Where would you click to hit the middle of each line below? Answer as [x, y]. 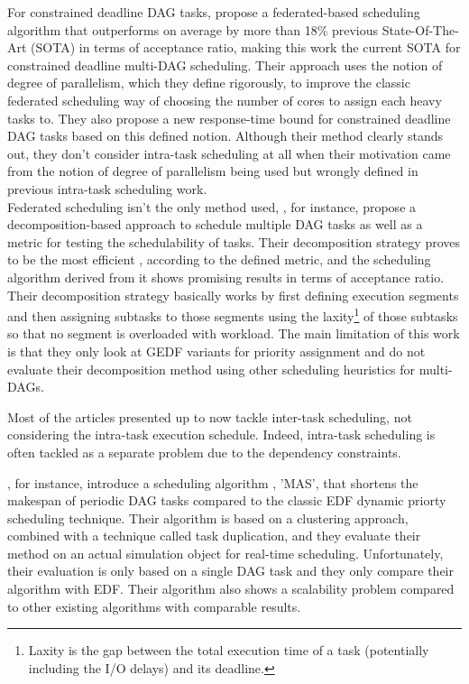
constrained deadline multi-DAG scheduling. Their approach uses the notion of [225, 65]
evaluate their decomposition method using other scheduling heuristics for [212, 369]
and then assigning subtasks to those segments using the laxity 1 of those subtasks [233, 314]
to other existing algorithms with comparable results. [154, 606]
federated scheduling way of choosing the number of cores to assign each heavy [225, 100]
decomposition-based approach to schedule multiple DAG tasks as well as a [215, 224]
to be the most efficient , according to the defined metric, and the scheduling [219, 259]
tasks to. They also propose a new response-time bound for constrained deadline [229, 118]
